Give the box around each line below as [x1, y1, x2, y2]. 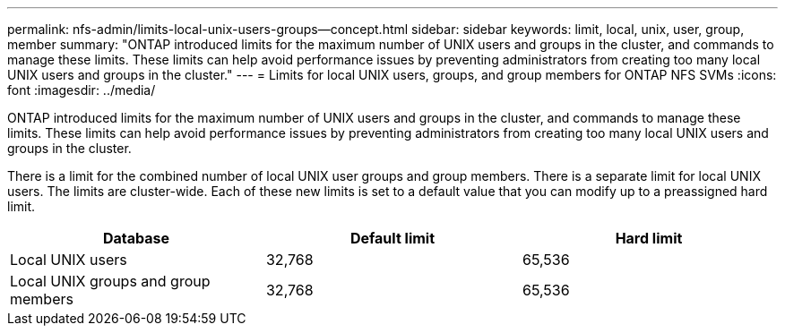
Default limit [349, 229, 436, 247]
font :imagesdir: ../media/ [7, 82, 156, 98]
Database [102, 229, 170, 247]
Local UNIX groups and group [10, 272, 211, 290]
